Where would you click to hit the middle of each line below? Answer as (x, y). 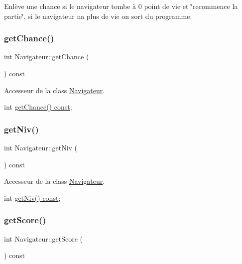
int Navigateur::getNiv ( (41, 147)
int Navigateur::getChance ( (47, 57)
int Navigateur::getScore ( (43, 238)
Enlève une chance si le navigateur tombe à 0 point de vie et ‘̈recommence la (121, 6)
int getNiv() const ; (32, 198)
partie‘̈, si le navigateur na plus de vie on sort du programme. (98, 16)
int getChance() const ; (38, 107)
